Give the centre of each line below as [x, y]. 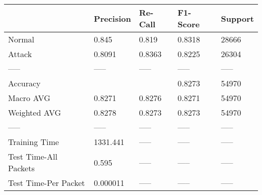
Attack [20, 54]
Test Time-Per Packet [47, 183]
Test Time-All [33, 156]
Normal [21, 39]
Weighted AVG [35, 112]
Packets [21, 168]
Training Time [34, 142]
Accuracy [24, 83]
